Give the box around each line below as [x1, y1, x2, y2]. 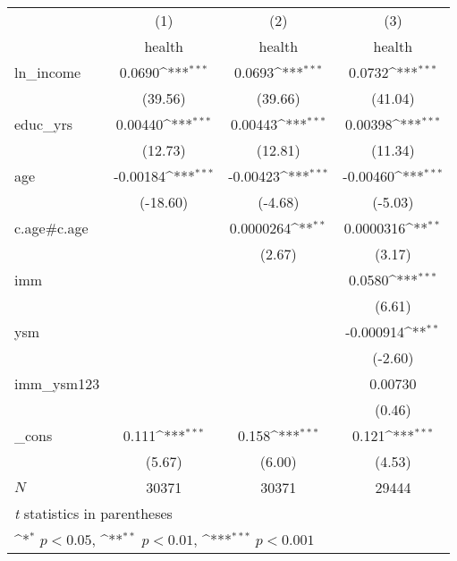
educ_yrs [14, 114, 73, 134]
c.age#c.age [14, 217, 89, 238]
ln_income [14, 62, 81, 82]
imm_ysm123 [14, 373, 100, 394]
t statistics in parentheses [14, 503, 173, 523]
